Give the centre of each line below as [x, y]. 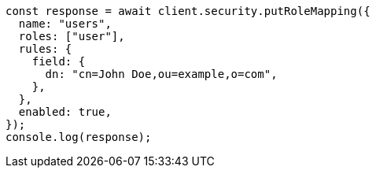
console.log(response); [79, 137]
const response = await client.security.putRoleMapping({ [188, 11]
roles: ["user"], [72, 36]
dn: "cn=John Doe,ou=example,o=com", [161, 74]
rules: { [45, 49]
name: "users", [65, 24]
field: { [59, 61]
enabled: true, [65, 112]
